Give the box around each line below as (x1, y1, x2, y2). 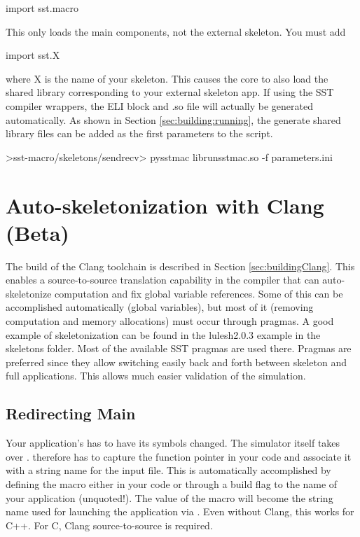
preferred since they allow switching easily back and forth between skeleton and (6, 354, 347, 369)
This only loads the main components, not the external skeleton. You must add (6, 24, 346, 39)
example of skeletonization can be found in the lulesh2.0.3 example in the (6, 327, 321, 342)
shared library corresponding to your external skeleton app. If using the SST (6, 85, 334, 99)
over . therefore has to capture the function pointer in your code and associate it (6, 449, 352, 463)
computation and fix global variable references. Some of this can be (55, 286, 343, 300)
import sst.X (6, 48, 60, 62)
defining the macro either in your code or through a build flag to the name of (6, 476, 338, 491)
